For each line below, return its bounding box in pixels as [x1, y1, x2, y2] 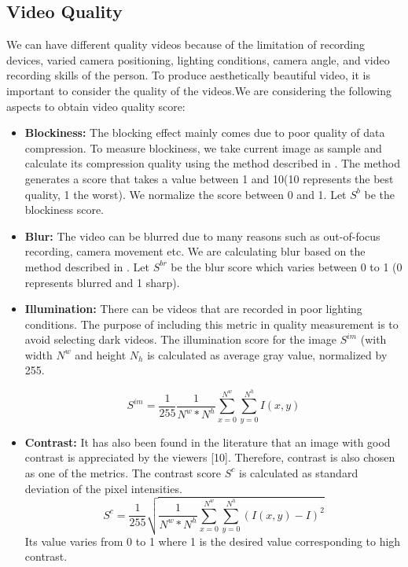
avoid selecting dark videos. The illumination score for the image [24, 331, 337, 348]
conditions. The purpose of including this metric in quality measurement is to [24, 315, 399, 332]
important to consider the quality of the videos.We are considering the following [6, 82, 392, 98]
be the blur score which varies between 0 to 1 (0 [171, 258, 402, 274]
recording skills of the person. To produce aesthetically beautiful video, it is [6, 67, 370, 83]
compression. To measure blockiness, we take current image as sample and [24, 139, 382, 156]
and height [75, 346, 127, 363]
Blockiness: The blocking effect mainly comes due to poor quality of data [24, 124, 385, 141]
